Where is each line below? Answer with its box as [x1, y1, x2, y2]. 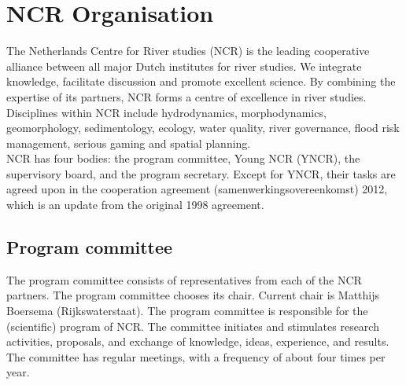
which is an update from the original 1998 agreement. [6, 196, 264, 213]
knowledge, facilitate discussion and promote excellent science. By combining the [6, 73, 396, 90]
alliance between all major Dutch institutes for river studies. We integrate [6, 57, 362, 74]
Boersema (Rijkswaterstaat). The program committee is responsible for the [6, 302, 368, 319]
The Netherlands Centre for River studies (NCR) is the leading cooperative [6, 42, 370, 59]
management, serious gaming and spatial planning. [6, 134, 251, 151]
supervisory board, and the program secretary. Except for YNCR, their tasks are [6, 165, 396, 181]
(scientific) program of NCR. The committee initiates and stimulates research [6, 317, 379, 334]
